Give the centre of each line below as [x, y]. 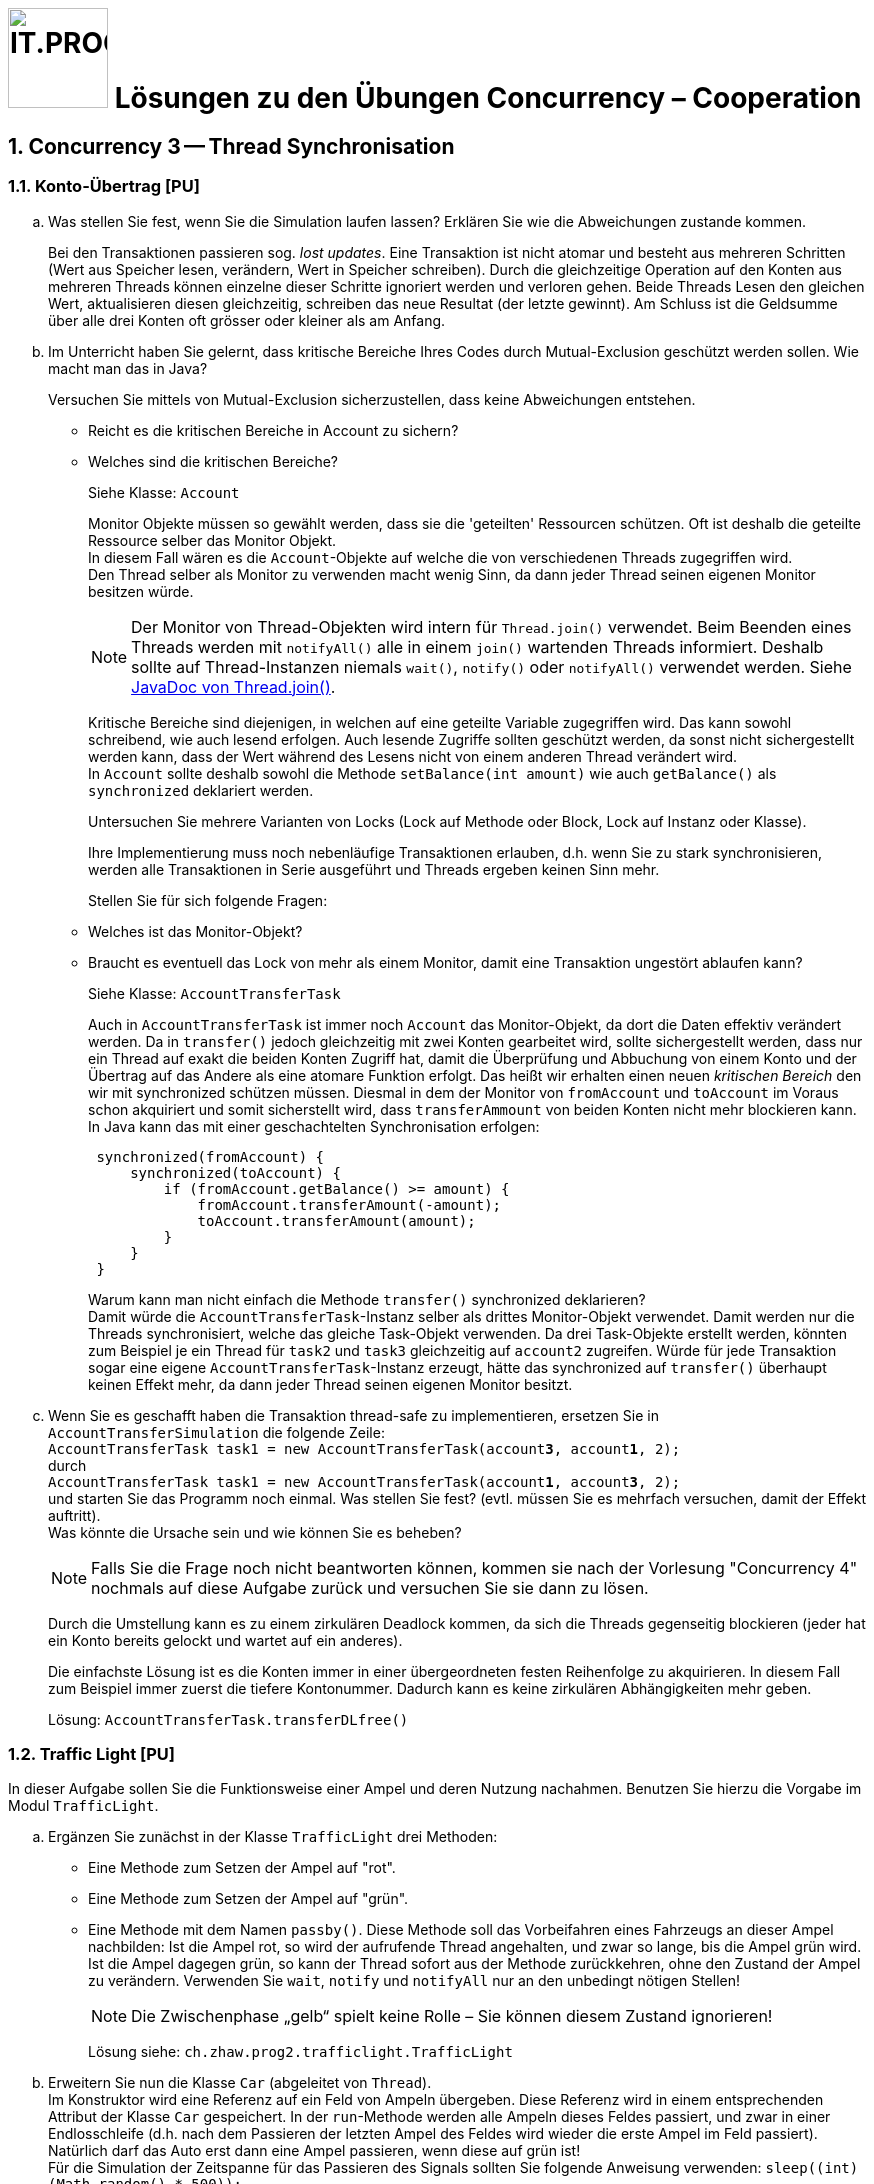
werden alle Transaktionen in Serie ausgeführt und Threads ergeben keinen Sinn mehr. [374, 869]
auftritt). [74, 1515]
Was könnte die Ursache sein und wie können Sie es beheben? [255, 1532]
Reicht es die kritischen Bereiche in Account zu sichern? [273, 430]
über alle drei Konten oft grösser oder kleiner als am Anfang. [247, 320]
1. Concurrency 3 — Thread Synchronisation [231, 146]
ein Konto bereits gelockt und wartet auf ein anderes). [225, 1640]
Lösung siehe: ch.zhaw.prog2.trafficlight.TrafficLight [300, 2052]
